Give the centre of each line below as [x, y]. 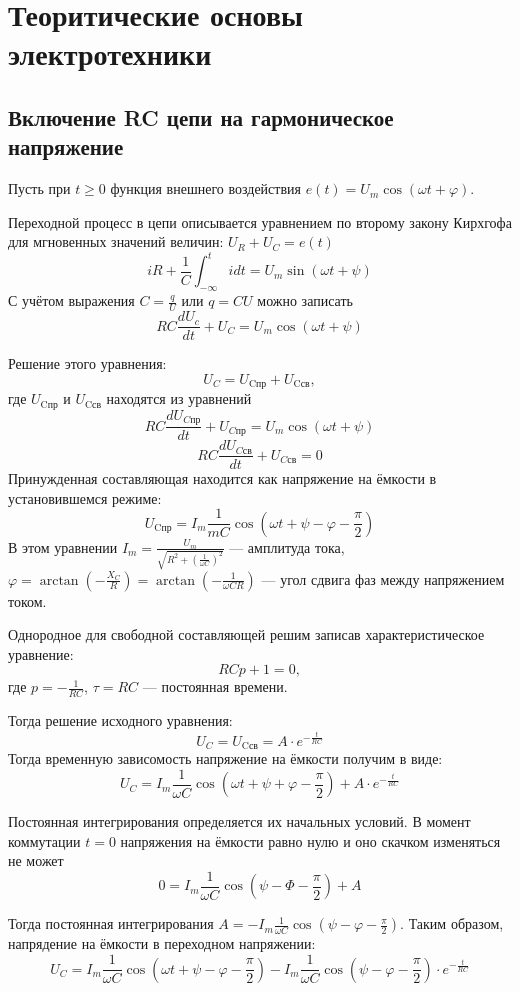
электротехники [110, 53]
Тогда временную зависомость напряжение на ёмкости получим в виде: [225, 758]
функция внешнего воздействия [205, 188]
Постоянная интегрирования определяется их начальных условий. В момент [239, 821]
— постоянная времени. [215, 686]
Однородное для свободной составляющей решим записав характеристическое [246, 634]
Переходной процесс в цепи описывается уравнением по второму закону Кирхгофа [260, 221]
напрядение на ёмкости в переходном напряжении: [162, 943]
